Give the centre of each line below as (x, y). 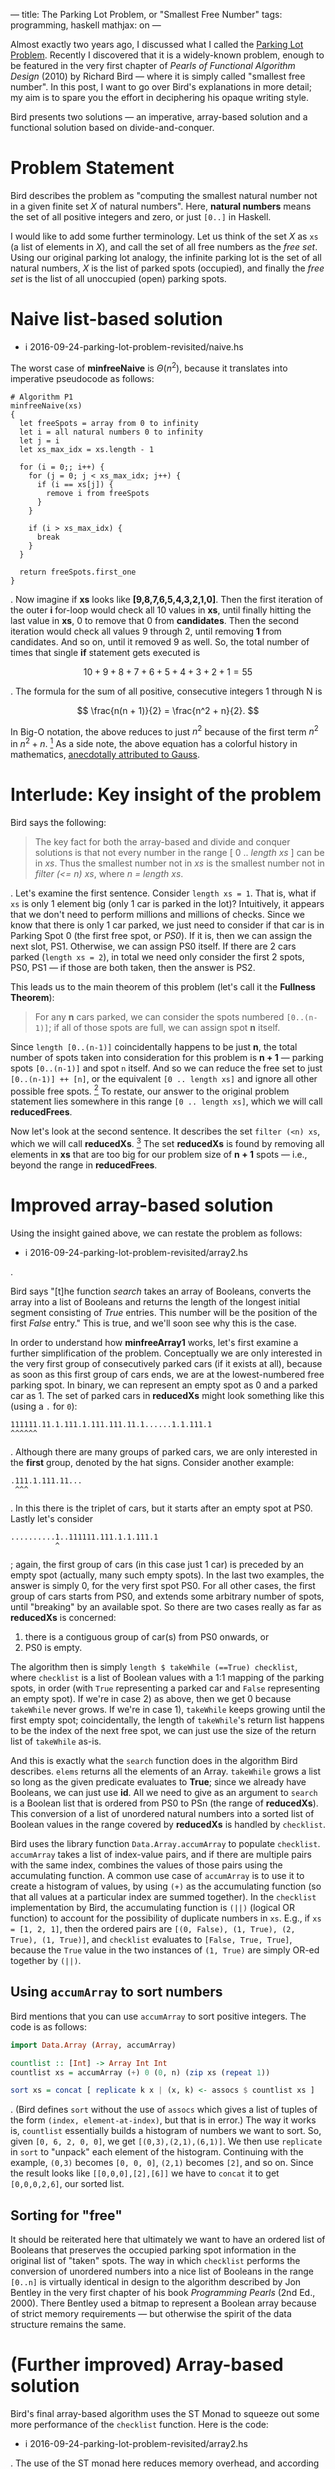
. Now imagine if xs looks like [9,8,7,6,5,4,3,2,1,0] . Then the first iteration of (166, 599)
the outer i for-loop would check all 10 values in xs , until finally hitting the (161, 610)
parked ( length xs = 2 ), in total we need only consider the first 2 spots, (157, 956)
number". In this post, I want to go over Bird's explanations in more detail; (161, 87)
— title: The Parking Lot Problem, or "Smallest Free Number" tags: (146, 14)
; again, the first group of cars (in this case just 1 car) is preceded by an (157, 1565)
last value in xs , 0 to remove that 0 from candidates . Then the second (155, 620)
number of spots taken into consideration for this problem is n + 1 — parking (167, 1057)
